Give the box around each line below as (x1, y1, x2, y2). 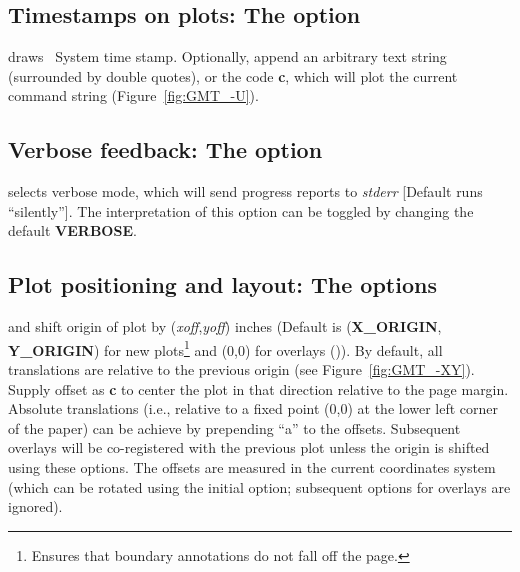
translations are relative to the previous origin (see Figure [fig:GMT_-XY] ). (8, 359, 475, 380)
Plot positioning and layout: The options (8, 269, 437, 300)
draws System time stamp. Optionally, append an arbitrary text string (8, 46, 447, 67)
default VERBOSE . (8, 220, 137, 241)
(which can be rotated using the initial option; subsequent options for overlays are (8, 476, 511, 497)
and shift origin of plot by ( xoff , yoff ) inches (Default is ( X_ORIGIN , (8, 316, 442, 337)
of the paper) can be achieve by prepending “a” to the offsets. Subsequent (8, 417, 461, 438)
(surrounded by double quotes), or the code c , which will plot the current (8, 65, 458, 86)
